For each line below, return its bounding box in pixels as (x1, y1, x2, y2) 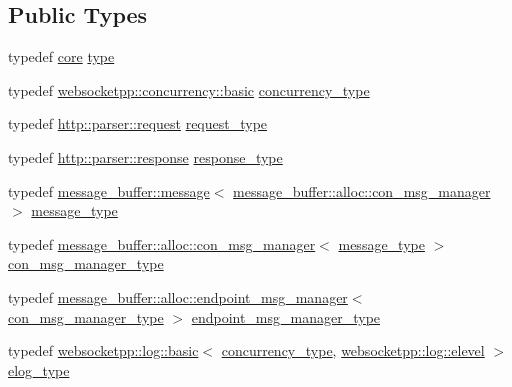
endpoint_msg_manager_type (191, 306, 381, 327)
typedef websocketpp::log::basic (8, 340, 199, 361)
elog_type (8, 359, 70, 380)
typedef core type (8, 46, 115, 67)
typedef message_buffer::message (8, 180, 210, 201)
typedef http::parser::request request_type (8, 113, 268, 134)
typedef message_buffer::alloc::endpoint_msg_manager (8, 286, 348, 307)
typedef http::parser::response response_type (8, 146, 283, 167)
